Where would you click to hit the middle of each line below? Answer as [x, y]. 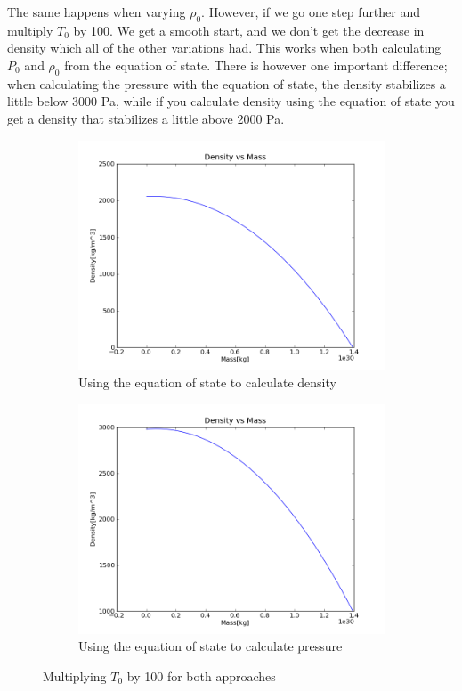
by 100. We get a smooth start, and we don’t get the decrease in [249, 30]
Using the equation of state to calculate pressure [211, 646]
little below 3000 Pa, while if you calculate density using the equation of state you [231, 101]
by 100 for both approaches [201, 675]
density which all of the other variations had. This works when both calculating [224, 48]
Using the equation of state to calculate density [207, 382]
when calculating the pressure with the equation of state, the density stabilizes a [227, 83]
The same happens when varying [97, 12]
